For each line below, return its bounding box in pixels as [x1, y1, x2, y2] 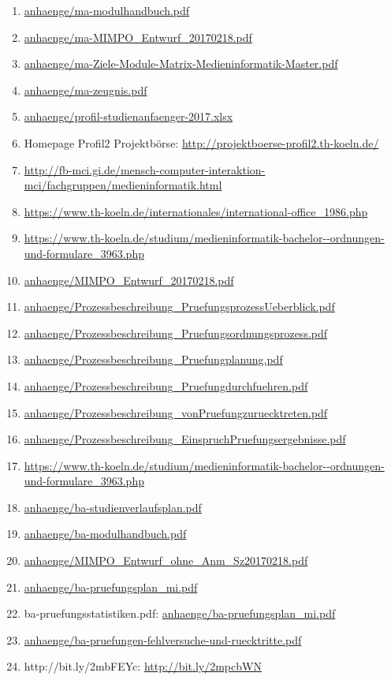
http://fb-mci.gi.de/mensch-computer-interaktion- [24, 161, 266, 177]
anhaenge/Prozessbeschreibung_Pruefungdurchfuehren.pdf [24, 377, 308, 394]
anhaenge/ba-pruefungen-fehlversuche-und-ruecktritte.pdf [24, 631, 302, 648]
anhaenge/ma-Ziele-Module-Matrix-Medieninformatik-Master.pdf [24, 55, 338, 72]
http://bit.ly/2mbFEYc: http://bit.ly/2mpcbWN [24, 658, 262, 674]
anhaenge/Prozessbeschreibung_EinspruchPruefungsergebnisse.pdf [24, 431, 346, 447]
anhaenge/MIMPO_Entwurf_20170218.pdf [24, 271, 234, 288]
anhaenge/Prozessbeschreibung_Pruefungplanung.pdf [24, 351, 283, 368]
